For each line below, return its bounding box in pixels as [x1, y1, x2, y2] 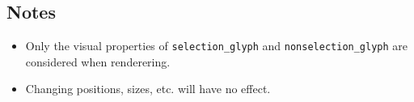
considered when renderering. [25, 53, 171, 70]
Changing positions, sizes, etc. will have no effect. [25, 80, 271, 97]
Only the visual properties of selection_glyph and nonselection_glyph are [25, 37, 408, 54]
